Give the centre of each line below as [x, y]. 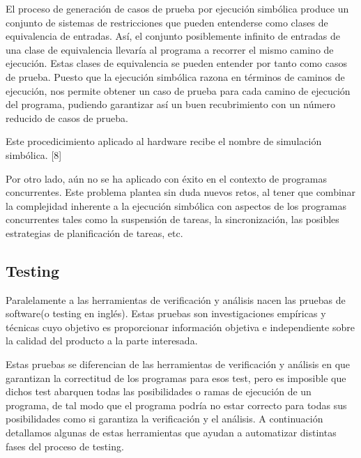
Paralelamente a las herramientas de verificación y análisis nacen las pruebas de [176, 299]
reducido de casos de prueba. [67, 117]
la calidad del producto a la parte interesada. [102, 341]
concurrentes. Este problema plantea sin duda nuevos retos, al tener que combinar [181, 192]
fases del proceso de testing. [65, 446]
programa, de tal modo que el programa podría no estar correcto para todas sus [176, 405]
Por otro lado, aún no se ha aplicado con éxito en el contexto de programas [166, 178]
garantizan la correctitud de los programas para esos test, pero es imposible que [176, 377]
